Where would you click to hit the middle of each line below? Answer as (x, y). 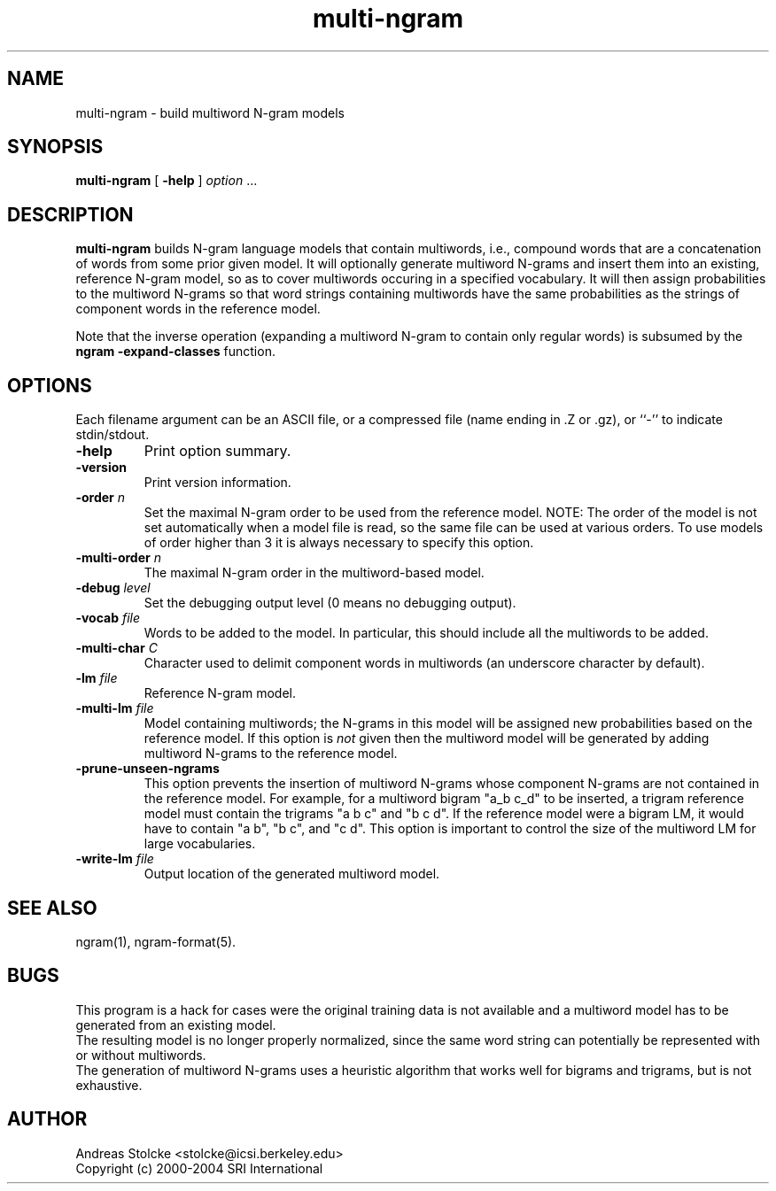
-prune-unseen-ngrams (147, 769)
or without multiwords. (141, 1055)
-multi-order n (118, 558)
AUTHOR (47, 1119)
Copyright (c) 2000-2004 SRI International (199, 1168)
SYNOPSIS (55, 147)
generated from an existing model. (176, 1025)
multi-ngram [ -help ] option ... (167, 181)
